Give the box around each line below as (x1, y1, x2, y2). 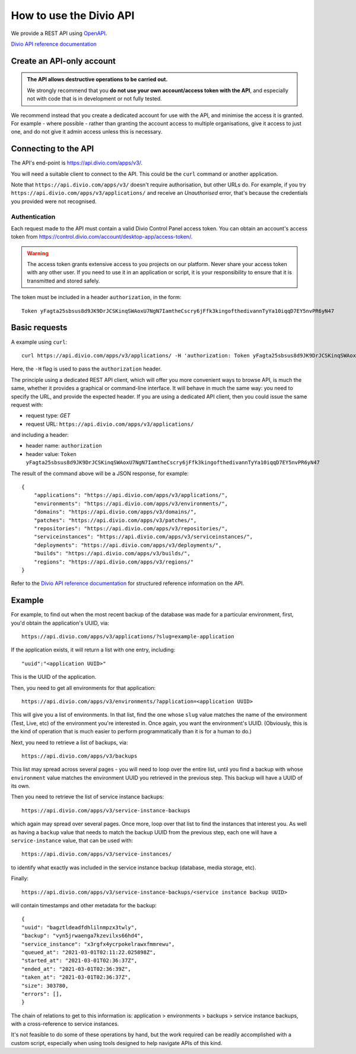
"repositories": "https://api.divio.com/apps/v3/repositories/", (33, 525, 228, 531)
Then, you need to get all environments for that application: (11, 684, 156, 691)
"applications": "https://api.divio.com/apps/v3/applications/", (33, 492, 228, 499)
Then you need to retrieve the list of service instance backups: (11, 793, 164, 800)
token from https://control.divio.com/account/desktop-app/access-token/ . (11, 233, 193, 240)
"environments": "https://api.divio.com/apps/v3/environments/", (33, 500, 228, 507)
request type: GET (26, 412, 71, 419)
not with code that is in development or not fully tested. (27, 95, 163, 102)
